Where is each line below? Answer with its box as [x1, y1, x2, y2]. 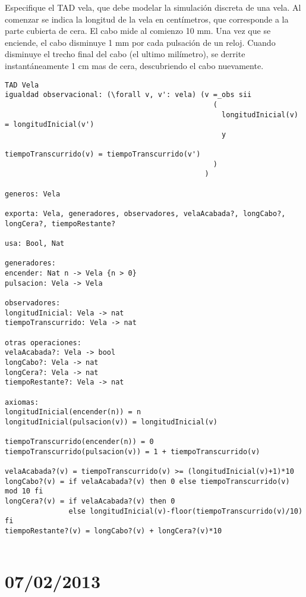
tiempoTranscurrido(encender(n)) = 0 [5, 437, 154, 446]
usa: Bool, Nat [5, 239, 65, 248]
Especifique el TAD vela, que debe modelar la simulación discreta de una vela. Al [5, 1, 301, 13]
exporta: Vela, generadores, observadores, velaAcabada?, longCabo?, [5, 210, 286, 218]
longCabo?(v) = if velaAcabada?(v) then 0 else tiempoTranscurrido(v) [5, 477, 290, 486]
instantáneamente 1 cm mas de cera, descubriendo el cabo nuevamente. [5, 59, 264, 71]
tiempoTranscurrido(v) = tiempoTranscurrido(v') [5, 150, 201, 159]
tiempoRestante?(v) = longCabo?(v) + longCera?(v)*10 [5, 527, 222, 536]
